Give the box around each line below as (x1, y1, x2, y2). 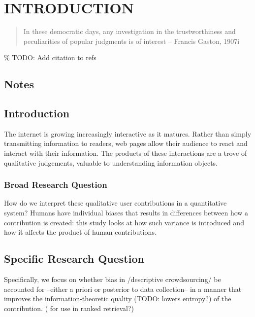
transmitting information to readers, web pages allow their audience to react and (4, 138, 248, 148)
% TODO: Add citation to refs (4, 52, 96, 63)
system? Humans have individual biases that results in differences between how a (4, 208, 249, 218)
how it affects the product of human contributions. (4, 227, 157, 237)
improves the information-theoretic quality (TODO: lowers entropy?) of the (4, 293, 231, 304)
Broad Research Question (4, 178, 107, 191)
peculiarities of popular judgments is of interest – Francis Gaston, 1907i (23, 35, 240, 46)
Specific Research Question (4, 251, 144, 266)
